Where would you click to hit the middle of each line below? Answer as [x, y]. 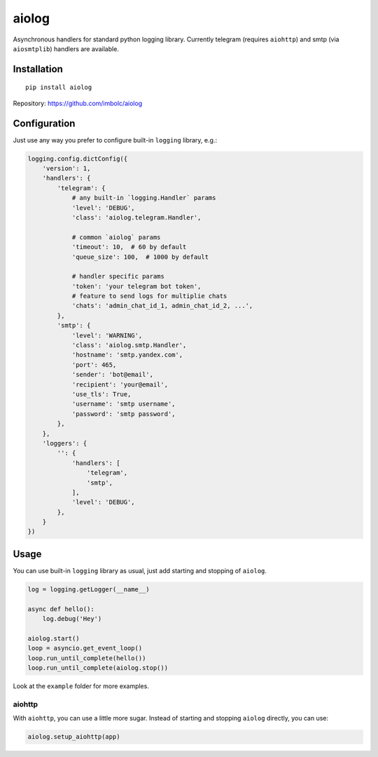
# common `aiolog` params [116, 237]
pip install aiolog [59, 87]
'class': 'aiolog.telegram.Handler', [136, 217]
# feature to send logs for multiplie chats [149, 296]
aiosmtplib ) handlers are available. [66, 48]
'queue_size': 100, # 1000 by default [140, 257]
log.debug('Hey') [72, 619]
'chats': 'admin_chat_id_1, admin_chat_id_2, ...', [162, 306]
